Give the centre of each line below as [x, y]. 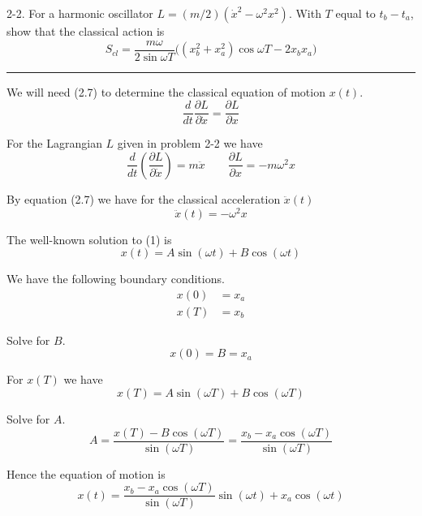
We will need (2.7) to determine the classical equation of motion [166, 91]
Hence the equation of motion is [86, 473]
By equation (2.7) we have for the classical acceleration [144, 198]
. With [305, 13]
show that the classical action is [86, 31]
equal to [355, 13]
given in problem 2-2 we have [190, 143]
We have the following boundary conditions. [116, 279]
